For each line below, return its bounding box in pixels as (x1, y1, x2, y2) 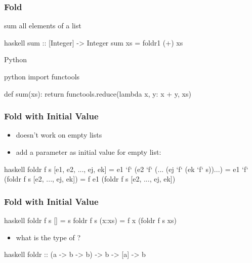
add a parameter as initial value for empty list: (16, 147, 161, 157)
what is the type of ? (16, 232, 81, 242)
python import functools (4, 71, 80, 81)
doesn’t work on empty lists (16, 129, 102, 140)
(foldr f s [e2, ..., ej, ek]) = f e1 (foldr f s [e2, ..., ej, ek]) (4, 173, 176, 184)
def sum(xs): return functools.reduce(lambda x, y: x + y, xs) (4, 88, 191, 99)
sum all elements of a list (4, 20, 81, 31)
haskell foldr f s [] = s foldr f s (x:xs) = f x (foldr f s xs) (4, 215, 177, 225)
